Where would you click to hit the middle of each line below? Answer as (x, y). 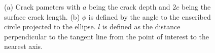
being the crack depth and (129, 7)
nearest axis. (24, 46)
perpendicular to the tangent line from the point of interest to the (106, 36)
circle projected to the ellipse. (50, 26)
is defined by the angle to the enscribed (150, 16)
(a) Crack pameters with (42, 7)
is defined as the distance (141, 26)
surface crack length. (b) (42, 16)
